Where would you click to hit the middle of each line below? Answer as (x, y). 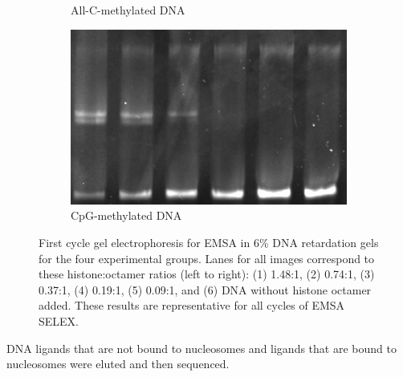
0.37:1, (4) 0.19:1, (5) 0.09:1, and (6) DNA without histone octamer (205, 289)
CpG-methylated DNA (126, 215)
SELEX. (59, 320)
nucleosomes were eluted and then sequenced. (118, 364)
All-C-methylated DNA (128, 10)
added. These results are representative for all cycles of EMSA (192, 305)
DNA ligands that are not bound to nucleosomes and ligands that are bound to (201, 348)
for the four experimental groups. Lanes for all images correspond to (207, 258)
